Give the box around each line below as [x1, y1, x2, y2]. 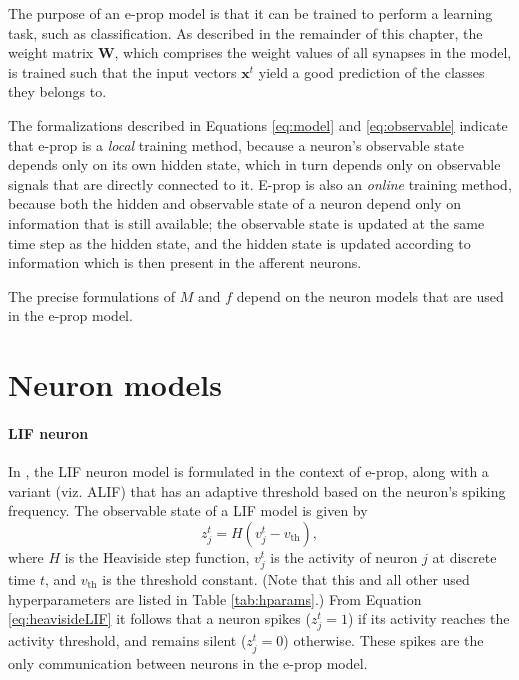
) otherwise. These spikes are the [283, 630, 484, 651]
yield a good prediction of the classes [258, 61, 485, 82]
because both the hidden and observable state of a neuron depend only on [8, 193, 462, 214]
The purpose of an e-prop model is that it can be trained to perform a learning [8, 3, 493, 23]
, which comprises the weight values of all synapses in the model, [114, 42, 512, 63]
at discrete [432, 546, 497, 567]
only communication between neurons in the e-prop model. [8, 652, 368, 673]
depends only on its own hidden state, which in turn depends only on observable [8, 154, 501, 175]
